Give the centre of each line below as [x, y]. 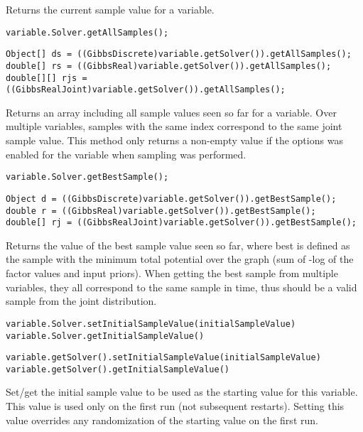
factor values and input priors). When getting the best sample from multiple [172, 273]
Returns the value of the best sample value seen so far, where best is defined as [178, 245]
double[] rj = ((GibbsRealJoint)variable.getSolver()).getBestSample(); [181, 223]
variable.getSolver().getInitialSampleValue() [118, 369]
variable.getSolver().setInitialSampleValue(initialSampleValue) [163, 358]
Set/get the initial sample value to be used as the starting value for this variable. [182, 392]
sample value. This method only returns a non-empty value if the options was [174, 140]
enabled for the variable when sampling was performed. [126, 154]
